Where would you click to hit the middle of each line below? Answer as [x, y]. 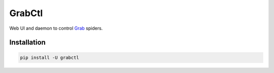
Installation [27, 43]
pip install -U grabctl [50, 57]
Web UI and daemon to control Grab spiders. [56, 28]
